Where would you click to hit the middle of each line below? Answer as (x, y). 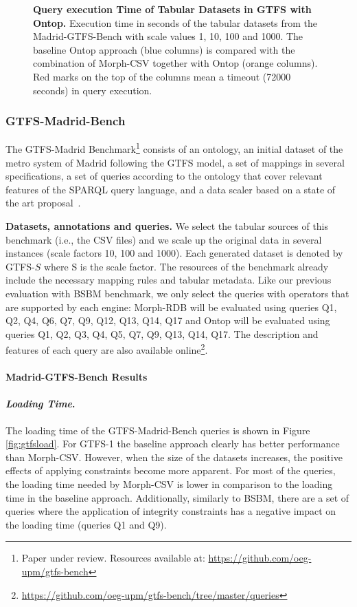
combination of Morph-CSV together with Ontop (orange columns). (175, 63)
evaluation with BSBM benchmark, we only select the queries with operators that (177, 293)
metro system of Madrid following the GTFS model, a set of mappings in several (175, 162)
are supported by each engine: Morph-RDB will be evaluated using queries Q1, (171, 307)
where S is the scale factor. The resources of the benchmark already (186, 266)
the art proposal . (43, 203)
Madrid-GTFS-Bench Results (77, 377)
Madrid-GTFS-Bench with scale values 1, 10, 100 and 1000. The (168, 36)
